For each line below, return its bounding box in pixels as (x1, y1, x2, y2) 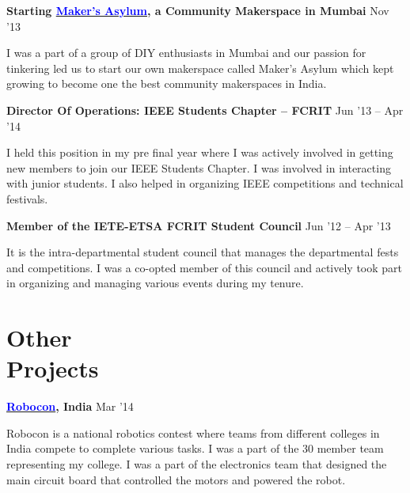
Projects (6, 352, 99, 385)
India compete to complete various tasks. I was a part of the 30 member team (6, 440, 384, 457)
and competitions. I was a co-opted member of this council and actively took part (6, 259, 403, 275)
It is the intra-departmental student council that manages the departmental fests (6, 244, 399, 260)
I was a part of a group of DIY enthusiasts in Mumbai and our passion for (6, 44, 366, 61)
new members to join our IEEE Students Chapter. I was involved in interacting (6, 159, 391, 176)
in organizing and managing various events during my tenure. (6, 275, 304, 291)
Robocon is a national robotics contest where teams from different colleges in (6, 424, 380, 441)
